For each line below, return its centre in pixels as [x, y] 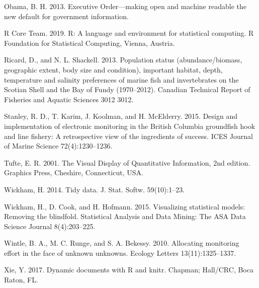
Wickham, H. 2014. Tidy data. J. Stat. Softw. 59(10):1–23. [95, 189]
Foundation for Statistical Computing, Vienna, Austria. [90, 43]
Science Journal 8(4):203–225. [50, 226]
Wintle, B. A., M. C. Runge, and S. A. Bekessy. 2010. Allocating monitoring [122, 243]
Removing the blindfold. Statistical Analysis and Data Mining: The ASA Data [125, 216]
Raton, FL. [21, 280]
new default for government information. [66, 16]
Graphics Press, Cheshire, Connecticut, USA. [74, 172]
